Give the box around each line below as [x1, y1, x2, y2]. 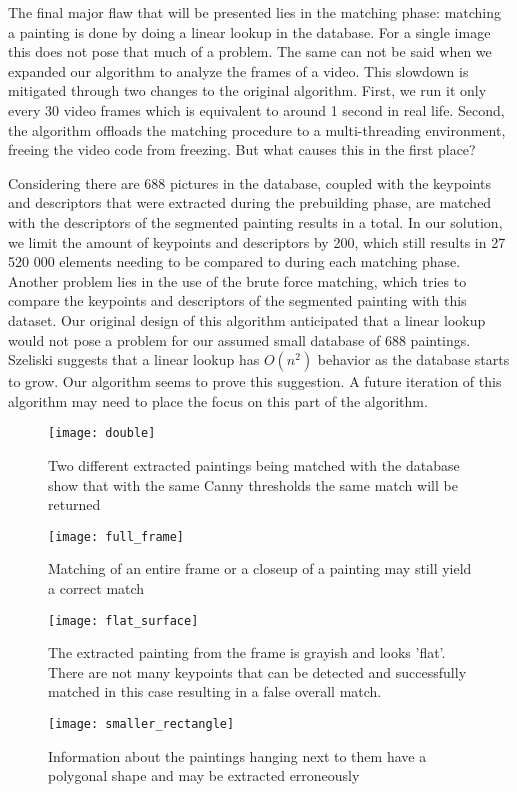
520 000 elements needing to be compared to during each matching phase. [8, 251, 461, 272]
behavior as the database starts [317, 349, 510, 370]
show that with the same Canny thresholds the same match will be [48, 474, 458, 495]
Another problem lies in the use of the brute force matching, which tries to [8, 270, 467, 291]
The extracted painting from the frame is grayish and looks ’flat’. [48, 642, 446, 663]
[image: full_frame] [48, 529, 185, 544]
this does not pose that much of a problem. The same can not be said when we [8, 41, 492, 62]
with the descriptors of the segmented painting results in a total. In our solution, [8, 211, 503, 232]
